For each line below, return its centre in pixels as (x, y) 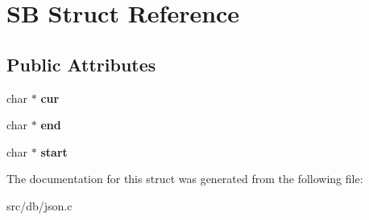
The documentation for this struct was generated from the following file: (185, 179)
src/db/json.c (39, 205)
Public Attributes (81, 64)
